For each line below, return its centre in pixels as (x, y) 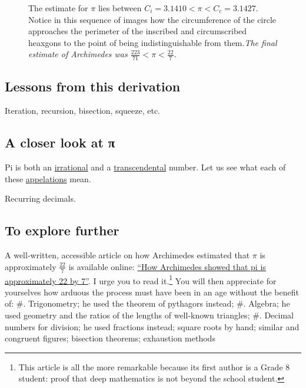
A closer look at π (60, 142)
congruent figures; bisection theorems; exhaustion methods (110, 338)
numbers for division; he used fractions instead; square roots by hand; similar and (152, 326)
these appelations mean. (48, 178)
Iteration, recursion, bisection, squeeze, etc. (82, 111)
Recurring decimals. (40, 198)
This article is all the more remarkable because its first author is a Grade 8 (154, 366)
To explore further (62, 230)
